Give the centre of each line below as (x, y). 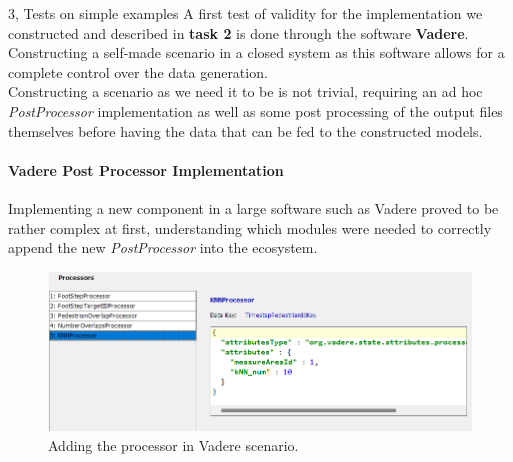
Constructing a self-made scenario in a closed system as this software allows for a (256, 52)
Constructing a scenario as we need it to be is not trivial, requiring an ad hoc (245, 91)
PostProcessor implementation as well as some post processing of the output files (255, 110)
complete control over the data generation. (138, 71)
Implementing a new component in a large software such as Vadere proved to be (253, 207)
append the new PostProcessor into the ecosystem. (163, 247)
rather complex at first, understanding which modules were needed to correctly (250, 227)
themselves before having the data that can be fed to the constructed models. (245, 130)
